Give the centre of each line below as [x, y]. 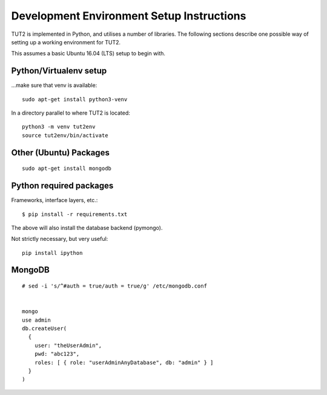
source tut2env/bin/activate [65, 135]
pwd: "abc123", [57, 354]
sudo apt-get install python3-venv [75, 99]
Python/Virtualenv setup [59, 71]
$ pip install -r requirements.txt [75, 214]
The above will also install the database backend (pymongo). [87, 228]
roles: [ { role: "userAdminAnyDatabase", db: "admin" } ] [124, 362]
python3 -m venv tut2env [59, 127]
